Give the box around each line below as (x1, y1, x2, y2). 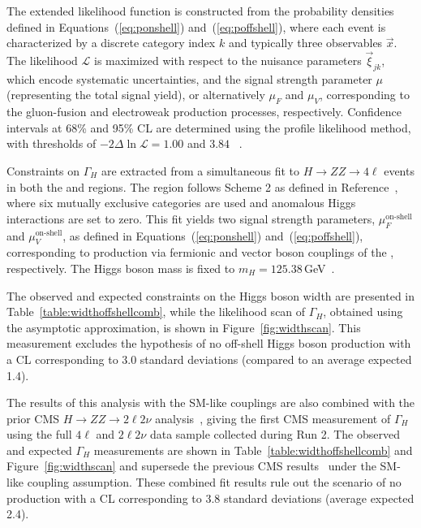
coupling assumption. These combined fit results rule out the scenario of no (27, 474, 402, 491)
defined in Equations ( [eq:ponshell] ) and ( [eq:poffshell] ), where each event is (6, 18, 386, 35)
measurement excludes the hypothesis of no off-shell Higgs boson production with (6, 335, 411, 352)
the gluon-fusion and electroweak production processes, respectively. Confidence (6, 103, 402, 120)
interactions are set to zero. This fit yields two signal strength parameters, (6, 210, 376, 227)
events (384, 162, 415, 179)
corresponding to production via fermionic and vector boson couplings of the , (6, 244, 394, 261)
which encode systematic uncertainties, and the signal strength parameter (6, 70, 372, 87)
